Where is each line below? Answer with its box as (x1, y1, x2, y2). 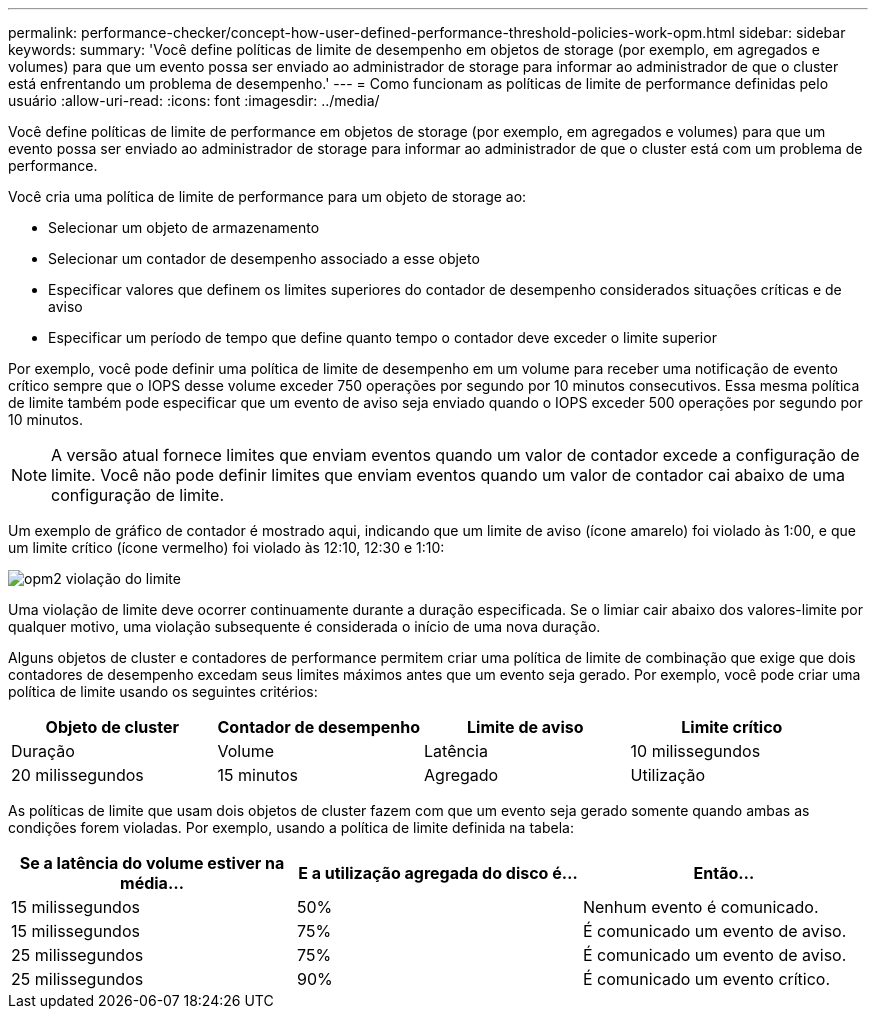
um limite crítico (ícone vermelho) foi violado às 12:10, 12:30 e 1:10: (8, 539, 445, 556)
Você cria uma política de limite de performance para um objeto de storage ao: (8, 188, 527, 205)
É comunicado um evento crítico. (582, 969, 831, 989)
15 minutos (217, 765, 298, 785)
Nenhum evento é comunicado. (582, 897, 819, 917)
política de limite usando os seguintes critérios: (8, 683, 318, 700)
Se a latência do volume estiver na (19, 853, 285, 873)
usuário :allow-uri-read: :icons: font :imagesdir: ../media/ (8, 92, 380, 109)
